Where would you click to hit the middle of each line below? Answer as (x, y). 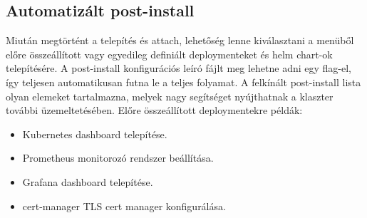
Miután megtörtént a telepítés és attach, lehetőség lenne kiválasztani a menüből (180, 40)
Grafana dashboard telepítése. (88, 181)
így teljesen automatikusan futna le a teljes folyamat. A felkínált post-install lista (183, 82)
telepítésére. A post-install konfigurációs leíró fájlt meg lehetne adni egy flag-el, (179, 68)
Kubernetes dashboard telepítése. (95, 134)
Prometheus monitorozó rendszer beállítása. (118, 158)
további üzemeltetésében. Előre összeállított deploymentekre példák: (154, 110)
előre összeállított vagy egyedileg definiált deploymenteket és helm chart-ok (169, 54)
